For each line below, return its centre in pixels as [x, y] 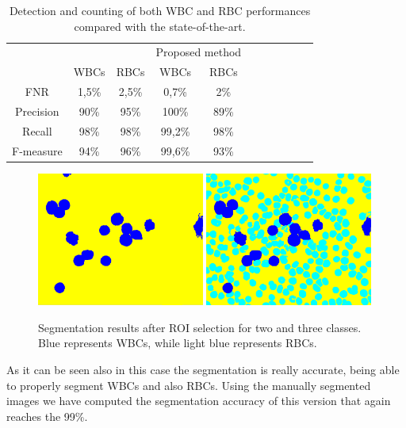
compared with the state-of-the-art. [160, 26]
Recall [37, 130]
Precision [37, 111]
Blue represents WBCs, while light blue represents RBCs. [178, 343]
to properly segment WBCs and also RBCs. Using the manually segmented [189, 385]
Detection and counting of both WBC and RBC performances [160, 10]
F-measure [37, 150]
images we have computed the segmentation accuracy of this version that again [199, 401]
